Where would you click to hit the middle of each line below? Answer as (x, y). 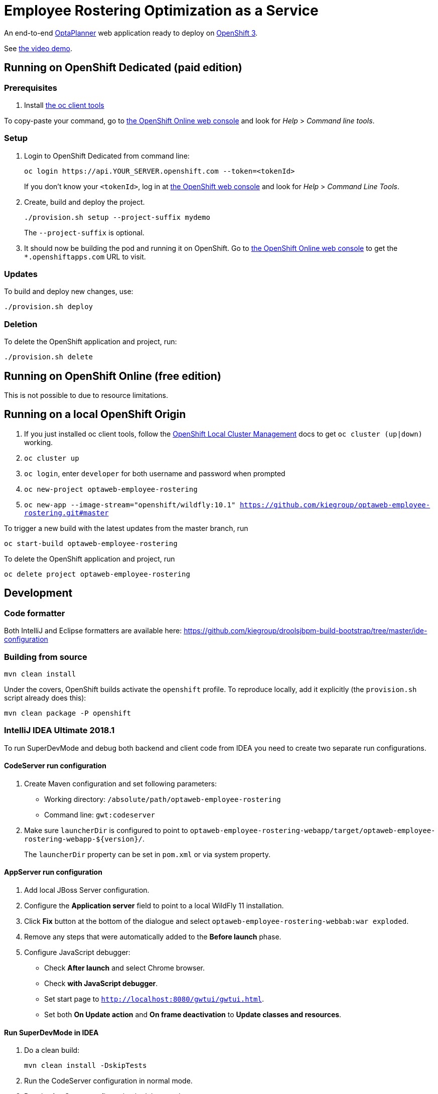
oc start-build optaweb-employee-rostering (91, 543)
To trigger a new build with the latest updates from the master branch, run (126, 528)
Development (38, 593)
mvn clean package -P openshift (67, 713)
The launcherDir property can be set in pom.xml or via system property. (147, 854)
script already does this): (45, 698)
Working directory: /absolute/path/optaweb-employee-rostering (163, 799)
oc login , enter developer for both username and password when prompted (155, 473)
